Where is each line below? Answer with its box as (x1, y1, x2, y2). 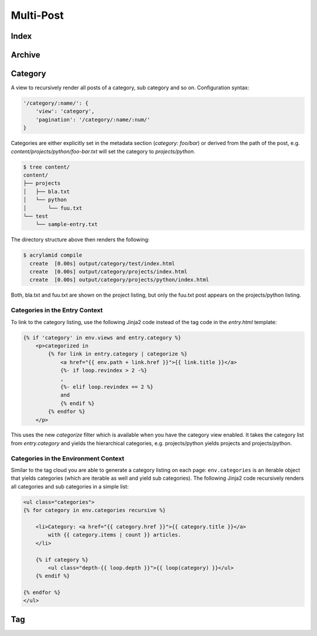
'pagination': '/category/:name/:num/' (35, 116, 151, 123)
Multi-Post (11, 9, 64, 22)
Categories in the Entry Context (11, 306, 103, 314)
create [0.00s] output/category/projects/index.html (29, 268, 188, 275)
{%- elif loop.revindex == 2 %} (60, 383, 154, 390)
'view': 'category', (35, 108, 95, 115)
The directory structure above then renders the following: (11, 236, 150, 243)
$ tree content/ (23, 163, 70, 170)
